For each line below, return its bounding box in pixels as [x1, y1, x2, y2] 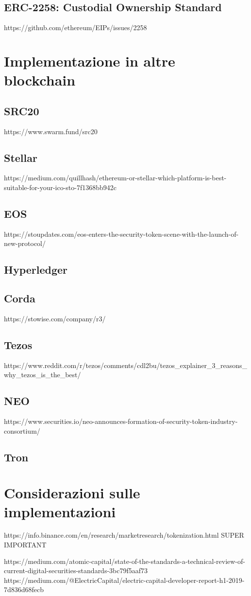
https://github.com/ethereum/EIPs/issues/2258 [4, 22, 147, 33]
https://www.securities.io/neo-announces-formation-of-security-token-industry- [4, 416, 238, 426]
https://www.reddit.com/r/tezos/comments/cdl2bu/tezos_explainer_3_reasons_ [4, 360, 248, 370]
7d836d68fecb [4, 584, 44, 595]
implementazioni [4, 502, 116, 522]
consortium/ [4, 425, 40, 436]
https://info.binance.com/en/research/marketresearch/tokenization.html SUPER [4, 530, 244, 540]
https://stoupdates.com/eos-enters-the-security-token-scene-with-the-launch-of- [4, 228, 239, 239]
